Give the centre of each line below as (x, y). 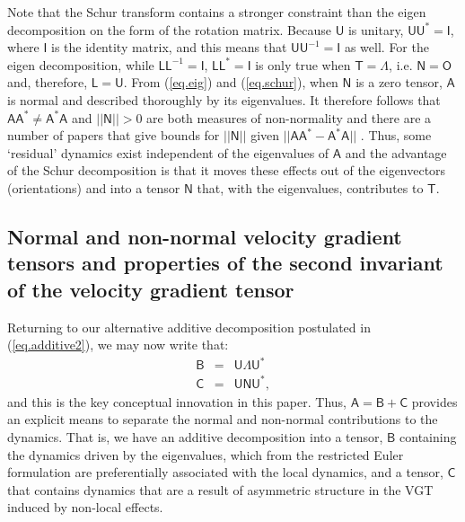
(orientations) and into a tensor (94, 187)
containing (428, 436)
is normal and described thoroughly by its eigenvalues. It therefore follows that (224, 99)
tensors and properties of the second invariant (225, 263)
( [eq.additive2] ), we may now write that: (118, 345)
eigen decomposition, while (81, 64)
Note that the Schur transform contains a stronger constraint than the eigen (217, 12)
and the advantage (396, 152)
